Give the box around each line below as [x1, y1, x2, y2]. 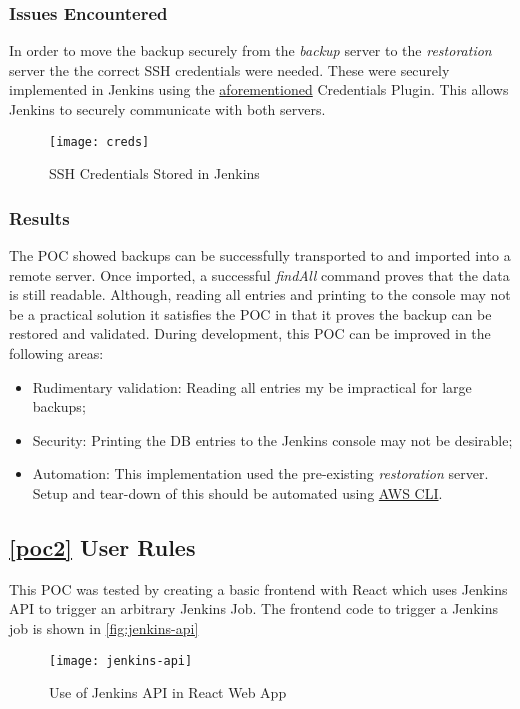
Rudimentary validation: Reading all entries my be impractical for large [32, 376, 472, 397]
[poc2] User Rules [9, 531, 196, 562]
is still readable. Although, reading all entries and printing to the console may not [9, 284, 511, 305]
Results [9, 205, 70, 230]
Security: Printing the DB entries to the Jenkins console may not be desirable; [32, 429, 513, 450]
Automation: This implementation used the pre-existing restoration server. [32, 463, 489, 484]
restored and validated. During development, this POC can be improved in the [9, 323, 491, 344]
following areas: [9, 343, 104, 364]
